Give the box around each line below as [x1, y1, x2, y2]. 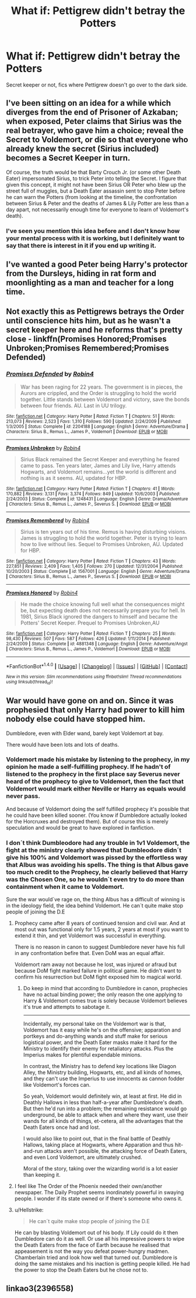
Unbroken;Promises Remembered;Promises [6, 344, 169, 353]
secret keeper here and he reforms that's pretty [6, 325, 183, 335]
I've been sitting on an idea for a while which [6, 98, 171, 108]
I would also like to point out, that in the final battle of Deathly [23, 1135, 171, 1142]
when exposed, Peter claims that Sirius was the [6, 116, 182, 126]
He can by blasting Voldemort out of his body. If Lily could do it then [14, 1229, 178, 1236]
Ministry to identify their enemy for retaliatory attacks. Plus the [23, 1045, 174, 1052]
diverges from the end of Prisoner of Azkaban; [6, 107, 178, 118]
